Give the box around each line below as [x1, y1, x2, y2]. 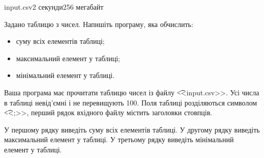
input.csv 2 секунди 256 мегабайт [4, 2, 104, 12]
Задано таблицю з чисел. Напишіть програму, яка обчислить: [4, 18, 193, 29]
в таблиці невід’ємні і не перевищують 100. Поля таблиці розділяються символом [4, 97, 257, 108]
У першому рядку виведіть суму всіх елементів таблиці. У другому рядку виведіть [4, 124, 260, 135]
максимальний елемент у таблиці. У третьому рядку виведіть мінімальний [4, 134, 234, 145]
